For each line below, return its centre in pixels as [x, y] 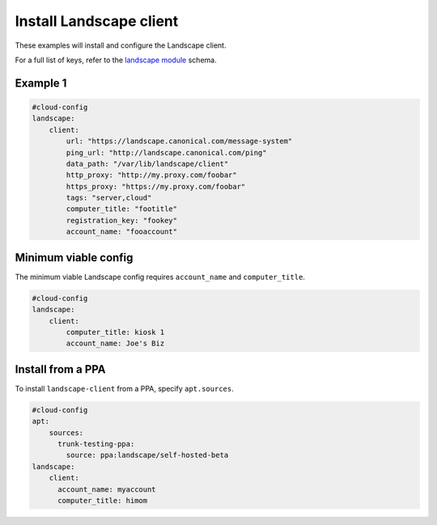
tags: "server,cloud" [109, 198]
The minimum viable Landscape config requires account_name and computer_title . [160, 277]
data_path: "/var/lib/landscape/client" [147, 163]
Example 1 [41, 83]
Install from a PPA [60, 369]
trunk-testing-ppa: [96, 444]
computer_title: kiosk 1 [115, 332]
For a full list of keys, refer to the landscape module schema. [116, 60]
